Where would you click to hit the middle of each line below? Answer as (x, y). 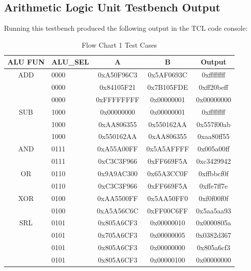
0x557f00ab (214, 124)
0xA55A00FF (118, 149)
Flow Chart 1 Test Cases (119, 44)
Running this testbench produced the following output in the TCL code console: (126, 28)
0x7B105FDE (168, 87)
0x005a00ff (214, 149)
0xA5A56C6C (118, 210)
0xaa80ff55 (214, 136)
